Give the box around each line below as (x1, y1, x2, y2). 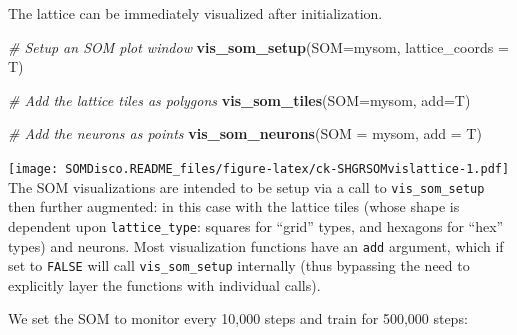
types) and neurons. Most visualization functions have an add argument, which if (8, 235, 504, 256)
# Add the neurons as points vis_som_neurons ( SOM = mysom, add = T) (8, 123, 482, 144)
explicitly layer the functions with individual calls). (8, 274, 321, 295)
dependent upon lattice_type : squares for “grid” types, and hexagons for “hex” (8, 215, 504, 236)
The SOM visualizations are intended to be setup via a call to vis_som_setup (8, 176, 485, 197)
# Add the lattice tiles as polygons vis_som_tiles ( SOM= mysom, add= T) (8, 89, 471, 110)
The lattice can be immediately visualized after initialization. (8, 3, 383, 23)
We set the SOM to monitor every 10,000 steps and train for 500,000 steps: (8, 308, 468, 329)
